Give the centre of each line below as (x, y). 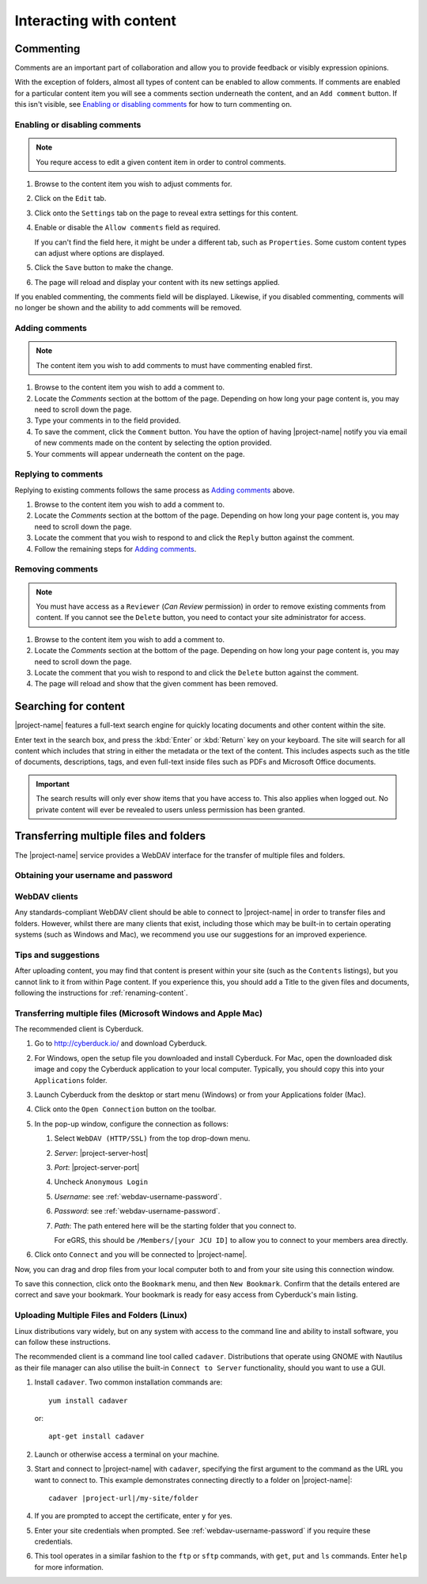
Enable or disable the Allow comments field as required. (127, 228)
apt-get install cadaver (96, 1436)
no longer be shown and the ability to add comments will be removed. (128, 308)
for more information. (69, 1567)
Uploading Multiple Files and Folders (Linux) (101, 1316)
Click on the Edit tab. (70, 199)
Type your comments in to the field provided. (108, 420)
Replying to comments (59, 474)
